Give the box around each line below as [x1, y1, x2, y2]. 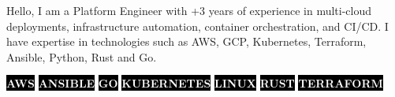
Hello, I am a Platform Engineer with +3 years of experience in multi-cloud [6, 2, 372, 18]
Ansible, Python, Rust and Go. [6, 48, 157, 65]
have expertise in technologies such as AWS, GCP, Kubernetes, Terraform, [6, 33, 367, 50]
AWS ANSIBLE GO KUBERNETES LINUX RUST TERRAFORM [6, 75, 383, 91]
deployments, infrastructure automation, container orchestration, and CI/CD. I [6, 17, 389, 34]
